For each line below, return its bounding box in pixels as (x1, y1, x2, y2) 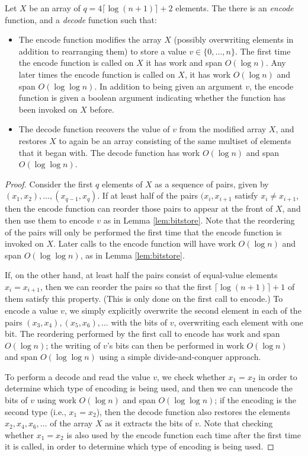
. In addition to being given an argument (94, 79, 243, 92)
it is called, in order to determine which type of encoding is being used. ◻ (5, 440, 274, 452)
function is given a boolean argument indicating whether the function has (18, 91, 286, 104)
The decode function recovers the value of (18, 123, 170, 135)
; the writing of (46, 339, 101, 351)
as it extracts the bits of (105, 417, 192, 429)
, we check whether (156, 370, 226, 382)
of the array (50, 417, 93, 429)
